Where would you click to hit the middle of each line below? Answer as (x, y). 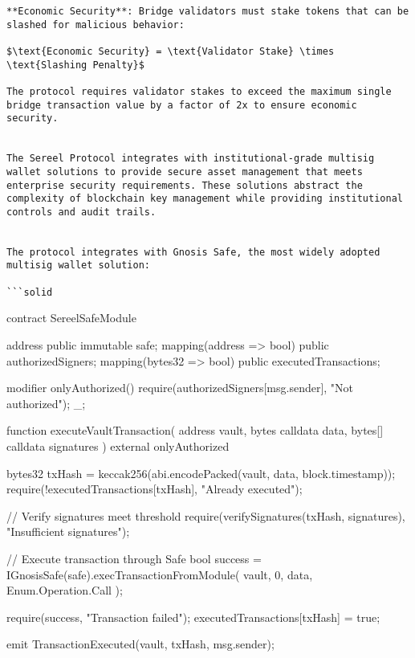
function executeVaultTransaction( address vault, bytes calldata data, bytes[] (195, 430)
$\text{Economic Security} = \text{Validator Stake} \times (171, 51)
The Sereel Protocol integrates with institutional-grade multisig (191, 159)
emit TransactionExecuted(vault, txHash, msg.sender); (140, 644)
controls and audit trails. (81, 212)
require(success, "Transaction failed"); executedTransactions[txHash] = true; (193, 617)
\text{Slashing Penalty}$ (75, 65)
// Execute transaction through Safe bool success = (134, 558)
